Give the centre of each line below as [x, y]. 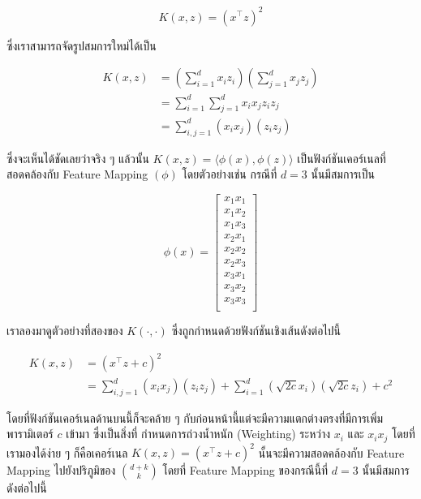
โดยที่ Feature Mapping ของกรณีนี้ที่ [245, 470]
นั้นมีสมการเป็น [343, 174]
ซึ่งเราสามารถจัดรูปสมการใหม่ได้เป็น [82, 45]
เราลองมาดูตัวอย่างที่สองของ [65, 331]
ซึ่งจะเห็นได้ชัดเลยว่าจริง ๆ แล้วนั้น [78, 158]
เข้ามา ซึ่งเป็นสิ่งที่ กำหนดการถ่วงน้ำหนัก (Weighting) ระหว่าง [198, 434]
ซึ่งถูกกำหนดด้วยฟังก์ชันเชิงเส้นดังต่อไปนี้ [256, 331]
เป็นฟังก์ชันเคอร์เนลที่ [342, 158]
